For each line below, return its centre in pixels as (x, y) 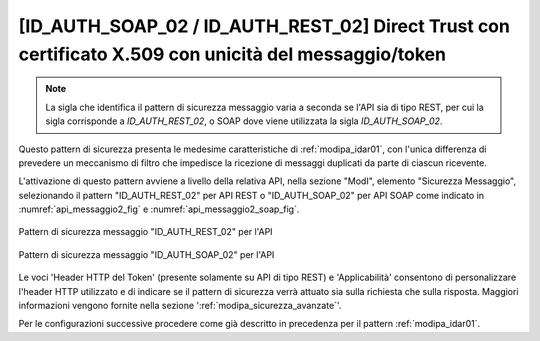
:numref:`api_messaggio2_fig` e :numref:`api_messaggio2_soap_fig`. (159, 209)
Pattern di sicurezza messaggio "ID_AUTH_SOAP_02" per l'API (146, 254)
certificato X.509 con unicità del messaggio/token (232, 54)
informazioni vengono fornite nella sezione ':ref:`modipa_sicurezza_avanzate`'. (180, 306)
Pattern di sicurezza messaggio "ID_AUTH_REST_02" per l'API (146, 232)
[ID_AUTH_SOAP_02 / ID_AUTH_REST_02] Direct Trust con (264, 26)
